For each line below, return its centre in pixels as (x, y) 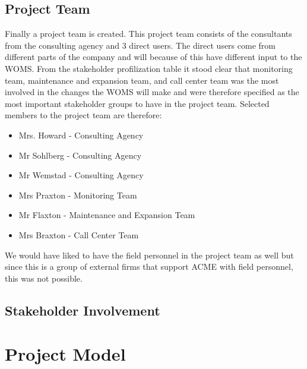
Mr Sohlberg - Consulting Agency (80, 155)
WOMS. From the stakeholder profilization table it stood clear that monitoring (149, 68)
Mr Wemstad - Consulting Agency (81, 175)
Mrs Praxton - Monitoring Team (78, 195)
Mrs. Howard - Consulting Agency (81, 135)
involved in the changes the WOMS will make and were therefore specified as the (152, 92)
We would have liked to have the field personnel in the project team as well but (149, 255)
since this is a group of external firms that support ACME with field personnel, (149, 266)
